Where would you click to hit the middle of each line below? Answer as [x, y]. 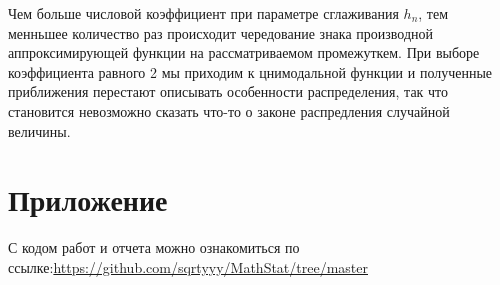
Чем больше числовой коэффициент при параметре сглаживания [203, 13]
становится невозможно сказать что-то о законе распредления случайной [229, 110]
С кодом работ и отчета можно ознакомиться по [154, 247]
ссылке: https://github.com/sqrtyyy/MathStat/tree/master [188, 266]
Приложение [88, 199]
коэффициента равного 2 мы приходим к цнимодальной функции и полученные [250, 71]
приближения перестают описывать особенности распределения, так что [228, 91]
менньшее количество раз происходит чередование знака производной [221, 32]
